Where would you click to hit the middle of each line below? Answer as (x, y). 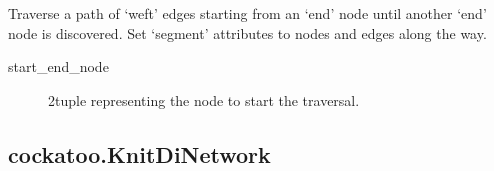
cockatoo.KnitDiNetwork (139, 153)
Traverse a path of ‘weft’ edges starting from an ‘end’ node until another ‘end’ (247, 13)
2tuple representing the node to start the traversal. (204, 99)
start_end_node (58, 66)
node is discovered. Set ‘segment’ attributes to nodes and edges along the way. (247, 32)
